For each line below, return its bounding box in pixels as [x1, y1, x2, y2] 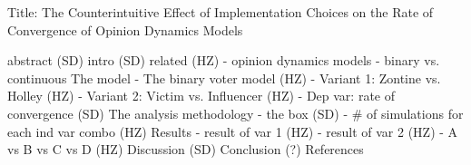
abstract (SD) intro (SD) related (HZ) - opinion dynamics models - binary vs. [7, 51, 440, 70]
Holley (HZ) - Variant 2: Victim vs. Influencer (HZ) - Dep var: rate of [7, 86, 396, 105]
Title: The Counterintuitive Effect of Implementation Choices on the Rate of [7, 3, 434, 21]
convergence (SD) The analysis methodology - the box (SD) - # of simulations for [7, 103, 464, 122]
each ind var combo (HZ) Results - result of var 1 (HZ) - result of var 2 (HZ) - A [7, 121, 458, 141]
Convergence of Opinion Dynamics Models [7, 20, 243, 39]
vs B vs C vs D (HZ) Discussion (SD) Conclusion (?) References [7, 140, 364, 159]
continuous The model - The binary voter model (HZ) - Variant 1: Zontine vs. [7, 68, 441, 87]
